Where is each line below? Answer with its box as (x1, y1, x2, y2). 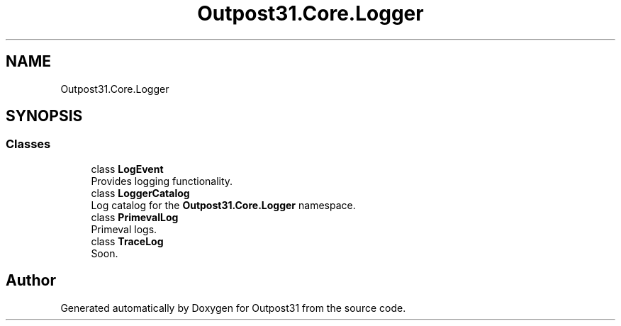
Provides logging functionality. (91, 174, 233, 187)
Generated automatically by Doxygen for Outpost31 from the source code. (60, 301, 406, 314)
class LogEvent (91, 162, 164, 175)
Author (6, 271, 56, 290)
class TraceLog (91, 235, 164, 247)
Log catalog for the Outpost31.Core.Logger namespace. (91, 198, 356, 211)
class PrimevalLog (91, 210, 179, 223)
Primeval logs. (91, 223, 157, 235)
